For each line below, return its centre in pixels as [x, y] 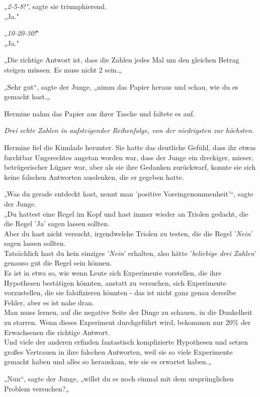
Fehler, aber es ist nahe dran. [49, 302]
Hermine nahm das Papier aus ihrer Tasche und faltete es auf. [100, 113]
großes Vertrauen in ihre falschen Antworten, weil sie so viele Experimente [118, 351]
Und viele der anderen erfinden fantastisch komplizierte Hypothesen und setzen [126, 342]
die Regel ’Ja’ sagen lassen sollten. [57, 223]
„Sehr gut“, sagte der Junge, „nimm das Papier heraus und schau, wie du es [121, 86]
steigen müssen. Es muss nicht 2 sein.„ [63, 69]
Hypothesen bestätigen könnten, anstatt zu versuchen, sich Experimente [115, 282]
